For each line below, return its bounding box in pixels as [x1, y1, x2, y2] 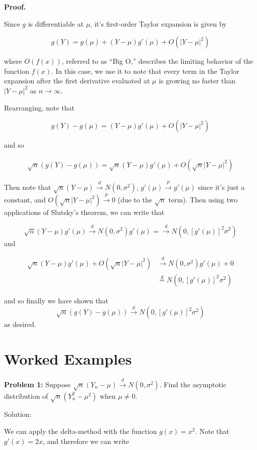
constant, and [4, 194, 46, 205]
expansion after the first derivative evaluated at [4, 75, 150, 86]
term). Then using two [168, 194, 238, 205]
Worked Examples [4, 349, 132, 369]
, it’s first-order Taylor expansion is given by [90, 18, 227, 29]
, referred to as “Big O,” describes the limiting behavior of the [62, 56, 253, 66]
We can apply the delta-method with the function [4, 426, 157, 436]
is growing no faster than [159, 75, 235, 86]
